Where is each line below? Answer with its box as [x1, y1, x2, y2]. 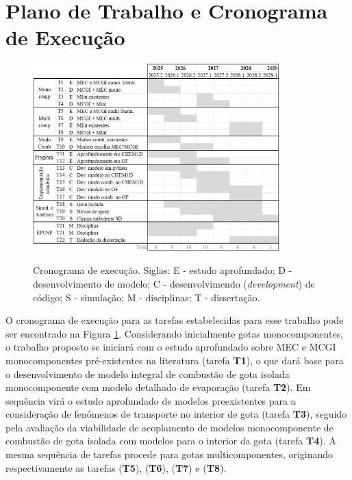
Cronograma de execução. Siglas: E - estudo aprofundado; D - [33, 263, 292, 277]
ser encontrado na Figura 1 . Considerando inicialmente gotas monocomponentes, [5, 326, 344, 340]
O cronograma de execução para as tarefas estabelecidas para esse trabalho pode [5, 313, 344, 327]
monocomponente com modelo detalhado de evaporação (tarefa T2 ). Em [5, 380, 311, 394]
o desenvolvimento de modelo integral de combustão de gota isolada [5, 366, 290, 381]
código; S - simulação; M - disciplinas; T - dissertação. [33, 290, 260, 304]
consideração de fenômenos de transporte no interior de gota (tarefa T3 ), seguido [5, 407, 347, 421]
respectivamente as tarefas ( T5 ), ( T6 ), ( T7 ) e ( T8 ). [5, 460, 227, 475]
